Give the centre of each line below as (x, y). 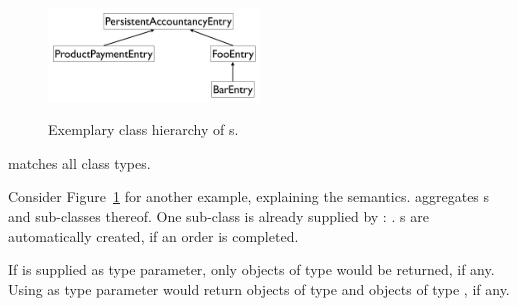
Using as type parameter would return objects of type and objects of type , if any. (259, 288)
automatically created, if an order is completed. (153, 235)
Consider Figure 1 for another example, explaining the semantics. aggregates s (249, 196)
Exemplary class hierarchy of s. (143, 129)
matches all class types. (79, 162)
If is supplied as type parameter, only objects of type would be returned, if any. (251, 269)
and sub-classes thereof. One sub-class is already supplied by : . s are (218, 215)
